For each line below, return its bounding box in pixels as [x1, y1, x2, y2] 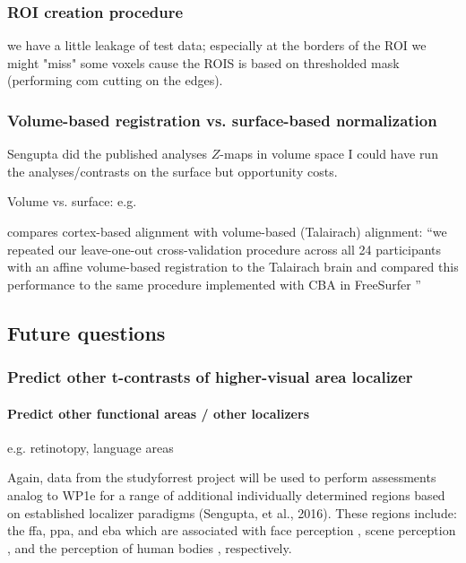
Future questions [7, 318, 166, 346]
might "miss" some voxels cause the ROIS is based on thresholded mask [7, 53, 400, 72]
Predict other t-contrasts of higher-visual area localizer [7, 366, 413, 388]
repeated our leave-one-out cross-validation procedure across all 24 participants [7, 239, 442, 258]
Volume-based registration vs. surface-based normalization [7, 108, 437, 131]
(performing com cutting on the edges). [7, 71, 223, 90]
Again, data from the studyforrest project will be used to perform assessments [7, 468, 436, 487]
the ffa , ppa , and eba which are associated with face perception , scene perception [7, 521, 456, 540]
